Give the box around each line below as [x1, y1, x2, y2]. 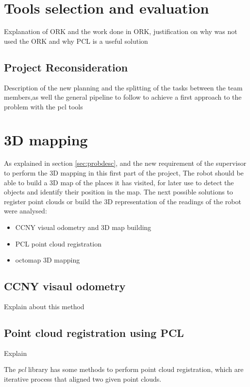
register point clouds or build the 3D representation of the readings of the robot [4, 196, 241, 206]
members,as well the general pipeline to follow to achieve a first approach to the [4, 92, 242, 102]
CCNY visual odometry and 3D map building [15, 222, 151, 232]
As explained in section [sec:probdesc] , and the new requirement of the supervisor [4, 158, 247, 168]
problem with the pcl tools [4, 101, 83, 111]
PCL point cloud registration [15, 238, 101, 248]
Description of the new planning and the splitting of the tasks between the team [4, 82, 243, 92]
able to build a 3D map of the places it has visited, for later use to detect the [4, 177, 234, 187]
